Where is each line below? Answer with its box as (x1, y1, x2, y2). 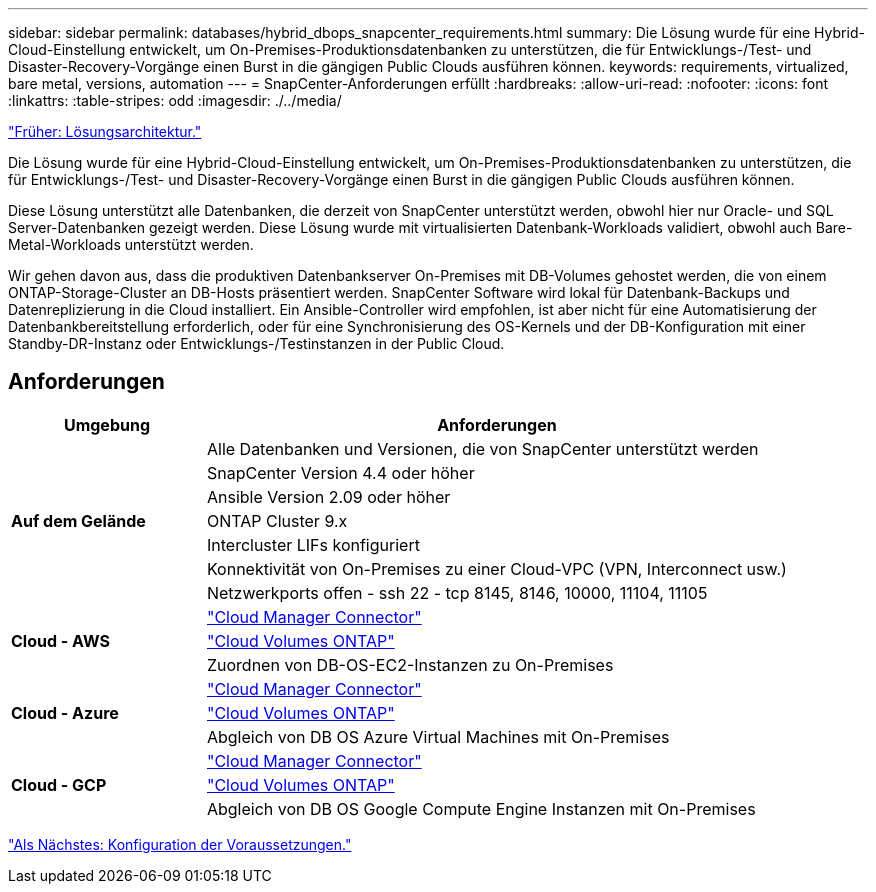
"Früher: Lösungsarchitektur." (8, 123, 202, 140)
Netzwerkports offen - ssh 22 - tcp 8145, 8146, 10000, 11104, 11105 (206, 582, 708, 603)
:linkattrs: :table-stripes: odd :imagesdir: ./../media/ (8, 92, 342, 109)
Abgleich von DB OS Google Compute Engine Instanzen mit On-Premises (206, 798, 756, 819)
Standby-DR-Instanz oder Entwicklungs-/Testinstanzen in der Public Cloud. (8, 335, 505, 352)
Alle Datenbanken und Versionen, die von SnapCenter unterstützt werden (206, 438, 759, 459)
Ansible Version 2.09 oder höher (206, 486, 451, 507)
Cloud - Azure (11, 702, 119, 723)
